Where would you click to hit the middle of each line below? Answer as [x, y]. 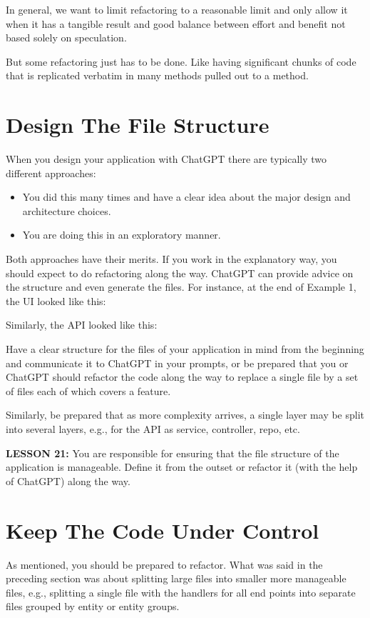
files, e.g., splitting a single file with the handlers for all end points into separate [181, 592]
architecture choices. [67, 210]
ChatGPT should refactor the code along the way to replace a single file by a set [182, 377]
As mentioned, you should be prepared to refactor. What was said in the [164, 564]
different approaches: [51, 173]
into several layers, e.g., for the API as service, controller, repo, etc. [153, 429]
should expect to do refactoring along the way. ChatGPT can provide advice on [180, 273]
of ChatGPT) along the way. [68, 480]
